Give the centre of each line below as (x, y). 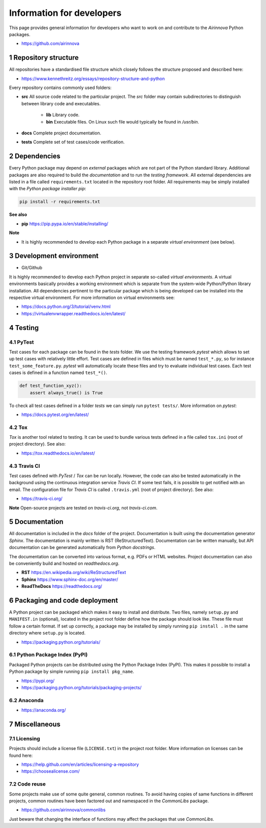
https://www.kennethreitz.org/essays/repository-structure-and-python (93, 79)
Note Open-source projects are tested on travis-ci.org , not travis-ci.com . (83, 508)
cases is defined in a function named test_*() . (58, 373)
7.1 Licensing (25, 739)
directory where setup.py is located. (47, 633)
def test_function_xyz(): (51, 386)
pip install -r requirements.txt (60, 202)
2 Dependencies (35, 156)
